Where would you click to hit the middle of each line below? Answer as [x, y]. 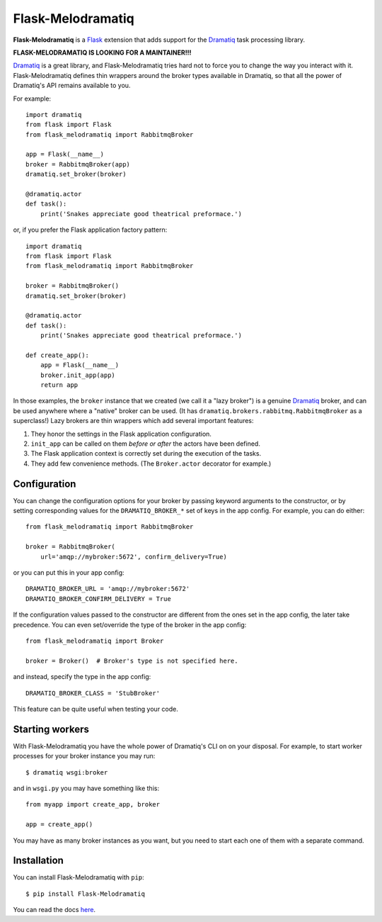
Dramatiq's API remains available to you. [72, 86]
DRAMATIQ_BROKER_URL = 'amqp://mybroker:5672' [108, 589]
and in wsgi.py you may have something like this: [86, 788]
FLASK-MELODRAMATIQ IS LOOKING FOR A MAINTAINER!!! [102, 52]
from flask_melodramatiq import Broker [95, 641]
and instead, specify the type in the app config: [82, 677]
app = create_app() [59, 825]
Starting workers [51, 729]
